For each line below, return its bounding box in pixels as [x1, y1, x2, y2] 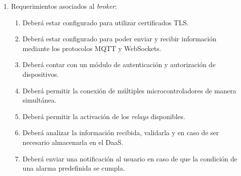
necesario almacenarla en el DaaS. [22, 137, 124, 147]
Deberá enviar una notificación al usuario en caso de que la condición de [22, 153, 238, 163]
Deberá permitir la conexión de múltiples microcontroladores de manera [22, 85, 237, 95]
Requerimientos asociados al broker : [11, 1, 117, 11]
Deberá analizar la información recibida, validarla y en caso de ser [22, 127, 219, 138]
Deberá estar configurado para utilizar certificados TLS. [22, 17, 189, 27]
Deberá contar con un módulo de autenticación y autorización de [22, 59, 216, 70]
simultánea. [22, 95, 57, 105]
